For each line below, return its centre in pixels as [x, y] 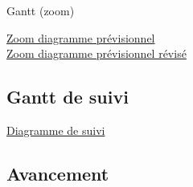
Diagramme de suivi [56, 130]
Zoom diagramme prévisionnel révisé [96, 53]
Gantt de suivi [68, 97]
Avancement [58, 173]
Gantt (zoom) [41, 10]
